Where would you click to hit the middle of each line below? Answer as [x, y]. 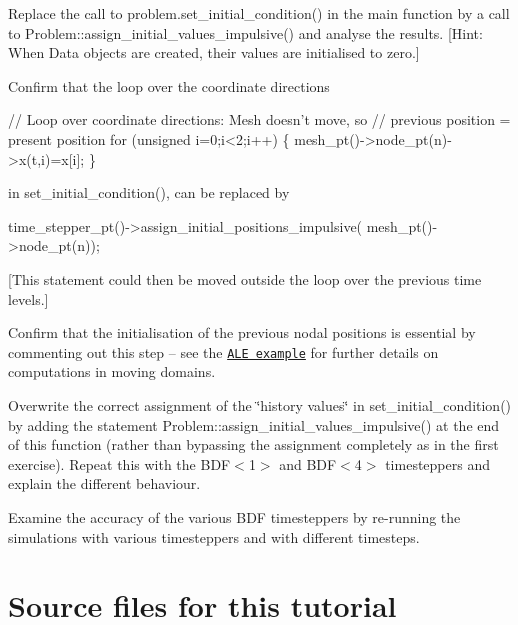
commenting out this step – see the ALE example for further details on [223, 351]
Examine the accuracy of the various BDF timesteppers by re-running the [234, 516]
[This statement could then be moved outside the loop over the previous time [245, 278]
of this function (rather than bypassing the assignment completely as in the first [253, 444]
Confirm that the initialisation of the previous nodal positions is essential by [242, 332]
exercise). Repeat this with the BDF [119, 463]
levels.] [28, 298]
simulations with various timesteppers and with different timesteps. [214, 536]
